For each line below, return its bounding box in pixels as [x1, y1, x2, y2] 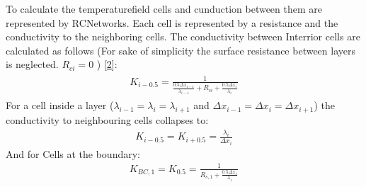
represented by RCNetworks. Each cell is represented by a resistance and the [6, 15, 338, 30]
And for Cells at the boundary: [6, 146, 140, 161]
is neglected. [6, 57, 59, 72]
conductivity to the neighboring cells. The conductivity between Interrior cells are [6, 29, 360, 44]
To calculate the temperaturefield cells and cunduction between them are [6, 1, 323, 16]
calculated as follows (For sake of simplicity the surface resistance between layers [6, 42, 356, 57]
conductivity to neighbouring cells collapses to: [6, 113, 209, 127]
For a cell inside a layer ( [6, 98, 114, 113]
